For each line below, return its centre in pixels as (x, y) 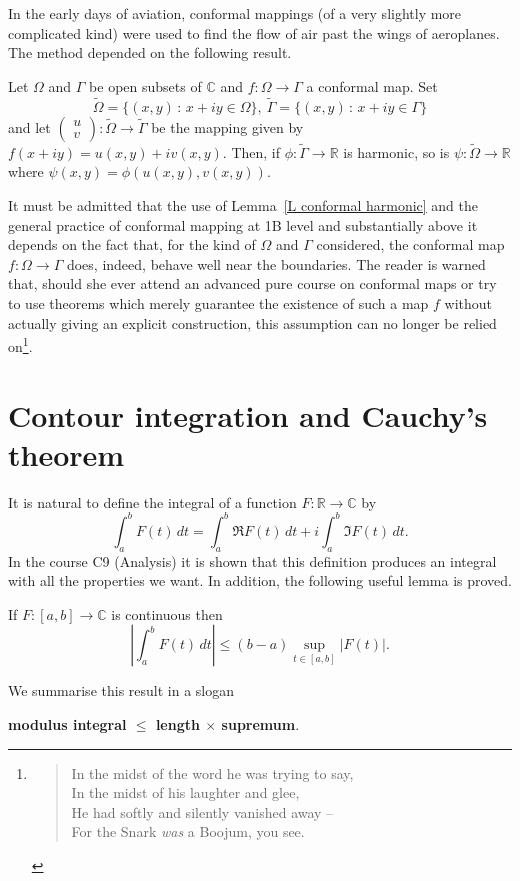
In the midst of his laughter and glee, (185, 792)
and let (29, 126)
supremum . (260, 723)
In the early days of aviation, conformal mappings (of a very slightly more (235, 13)
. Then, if (251, 151)
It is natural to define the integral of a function (152, 501)
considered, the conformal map (410, 244)
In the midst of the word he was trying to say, (212, 772)
